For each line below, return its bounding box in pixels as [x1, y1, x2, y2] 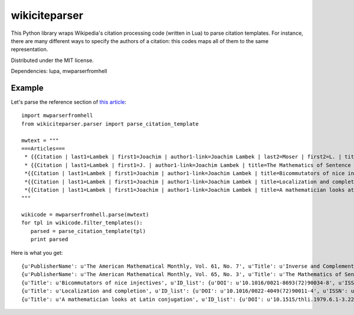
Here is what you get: [11, 249, 63, 256]
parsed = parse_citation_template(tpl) [30, 228, 146, 234]
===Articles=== [21, 145, 65, 152]
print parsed [30, 236, 68, 243]
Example [11, 83, 44, 93]
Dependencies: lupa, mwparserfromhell [11, 68, 107, 75]
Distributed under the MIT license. [11, 57, 94, 64]
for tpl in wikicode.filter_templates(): [21, 219, 143, 227]
